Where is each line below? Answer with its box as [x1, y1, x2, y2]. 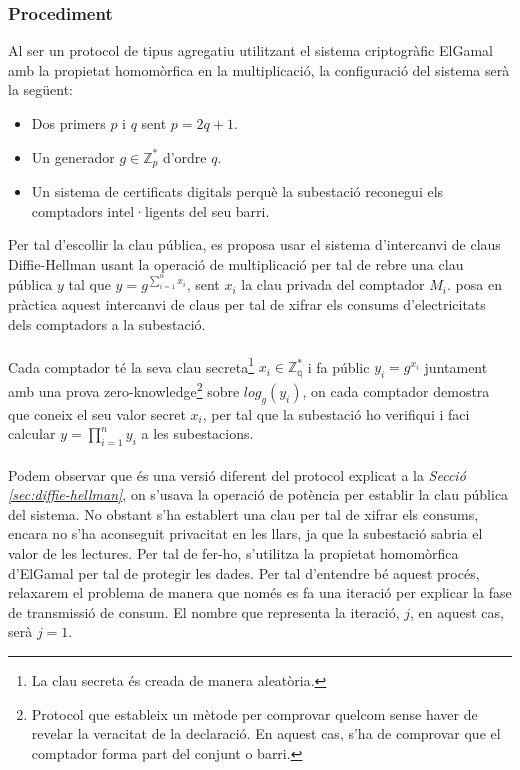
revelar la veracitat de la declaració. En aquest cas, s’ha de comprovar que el [31, 723, 501, 744]
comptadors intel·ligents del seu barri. [31, 200, 270, 221]
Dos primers [31, 113, 106, 133]
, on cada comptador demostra [302, 380, 490, 401]
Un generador [31, 146, 115, 167]
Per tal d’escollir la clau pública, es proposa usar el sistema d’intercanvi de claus [8, 234, 501, 255]
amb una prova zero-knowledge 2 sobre [8, 378, 240, 401]
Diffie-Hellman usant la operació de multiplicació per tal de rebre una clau [8, 253, 464, 274]
